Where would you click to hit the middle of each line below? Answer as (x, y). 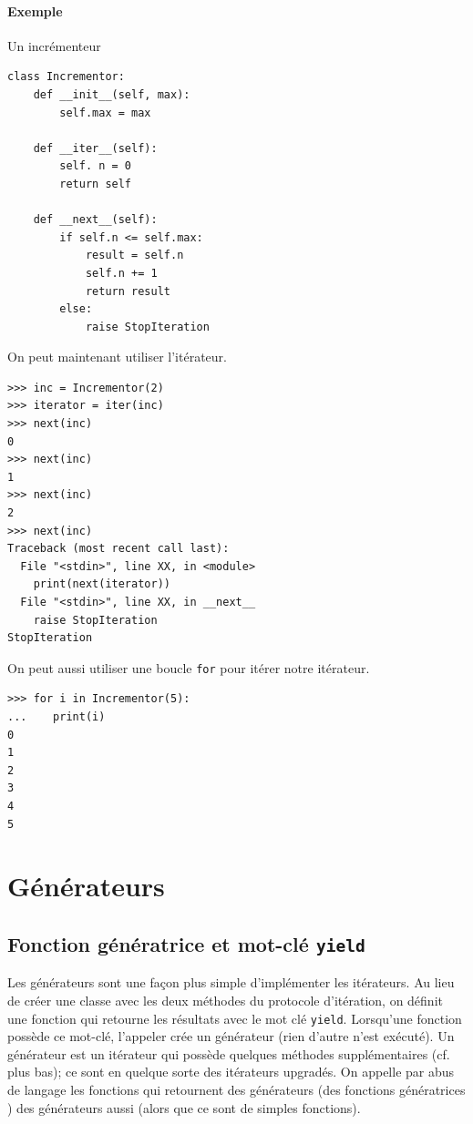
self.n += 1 (121, 273)
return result (128, 291)
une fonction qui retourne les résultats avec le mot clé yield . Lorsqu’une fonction (235, 1018)
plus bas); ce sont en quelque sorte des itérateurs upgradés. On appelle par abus (231, 1072)
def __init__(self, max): (112, 94)
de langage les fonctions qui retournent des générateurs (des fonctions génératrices (236, 1089)
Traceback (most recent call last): (118, 549)
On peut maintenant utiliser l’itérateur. (117, 357)
